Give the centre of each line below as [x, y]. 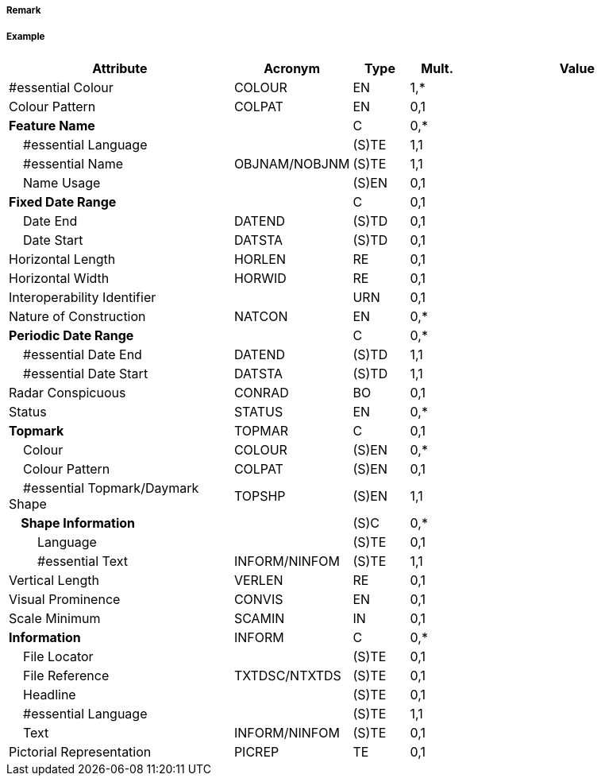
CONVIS [258, 599]
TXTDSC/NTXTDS [287, 675]
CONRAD [261, 392]
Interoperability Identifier [83, 297]
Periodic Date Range [71, 335]
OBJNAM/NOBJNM [292, 163]
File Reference [66, 675]
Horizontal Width [59, 278]
